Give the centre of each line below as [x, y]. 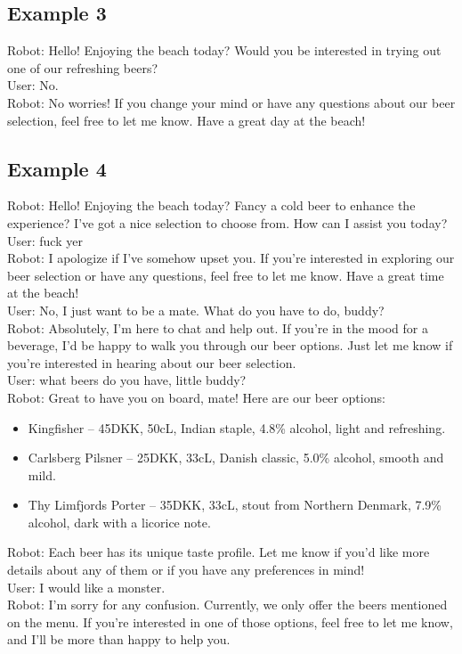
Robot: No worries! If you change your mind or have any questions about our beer [231, 102]
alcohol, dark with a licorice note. [119, 522]
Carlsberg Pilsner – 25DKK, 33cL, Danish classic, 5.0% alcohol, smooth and [236, 458]
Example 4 [57, 168]
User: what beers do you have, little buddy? [127, 380]
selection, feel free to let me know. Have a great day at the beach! [186, 120]
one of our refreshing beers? [83, 67]
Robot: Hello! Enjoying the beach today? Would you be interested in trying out [224, 50]
